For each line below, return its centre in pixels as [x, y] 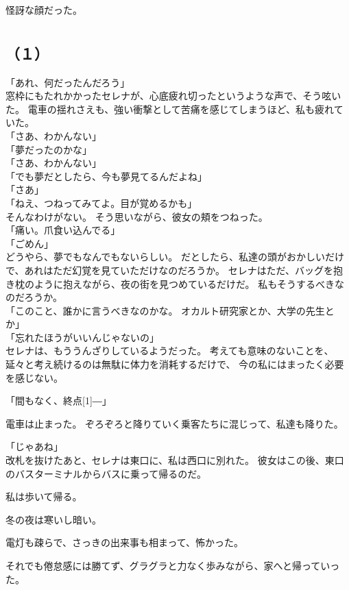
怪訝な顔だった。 [44, 10]
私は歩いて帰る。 [44, 496]
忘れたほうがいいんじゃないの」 [87, 337]
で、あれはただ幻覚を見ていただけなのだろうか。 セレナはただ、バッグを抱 [174, 270]
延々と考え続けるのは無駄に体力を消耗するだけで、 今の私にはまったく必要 [175, 364]
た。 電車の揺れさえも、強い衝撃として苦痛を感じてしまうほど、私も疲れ [170, 109]
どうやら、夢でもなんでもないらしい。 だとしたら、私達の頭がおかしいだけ [175, 257]
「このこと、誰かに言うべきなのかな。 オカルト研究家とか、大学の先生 [165, 310]
